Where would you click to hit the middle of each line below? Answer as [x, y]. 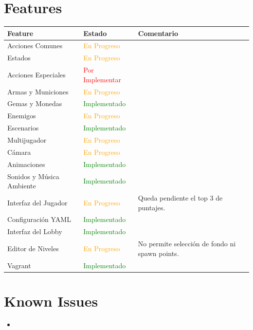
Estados [19, 58]
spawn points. [158, 253]
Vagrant [19, 265]
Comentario [158, 33]
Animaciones [26, 164]
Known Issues [51, 301]
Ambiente [22, 186]
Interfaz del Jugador [37, 202]
